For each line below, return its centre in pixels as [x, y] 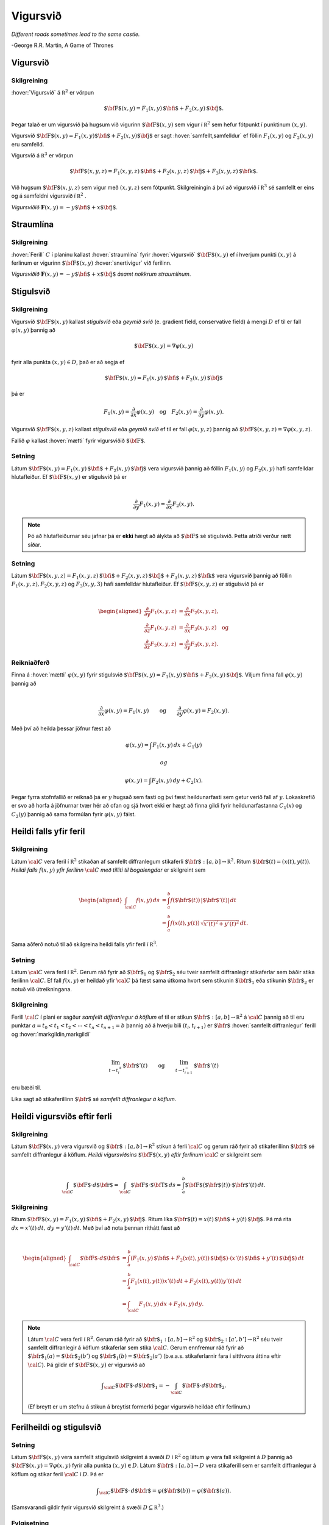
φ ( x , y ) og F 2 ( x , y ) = [167, 412]
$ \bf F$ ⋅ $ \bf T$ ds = [156, 1185]
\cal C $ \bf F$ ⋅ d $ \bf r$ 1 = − [137, 1386]
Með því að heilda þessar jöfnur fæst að [61, 728]
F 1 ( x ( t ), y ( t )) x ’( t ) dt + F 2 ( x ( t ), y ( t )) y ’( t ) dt [186, 1282]
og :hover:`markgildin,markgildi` [51, 1034]
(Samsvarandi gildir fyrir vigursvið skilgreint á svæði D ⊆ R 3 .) [88, 1507]
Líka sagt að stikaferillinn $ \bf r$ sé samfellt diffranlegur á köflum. [94, 1099]
